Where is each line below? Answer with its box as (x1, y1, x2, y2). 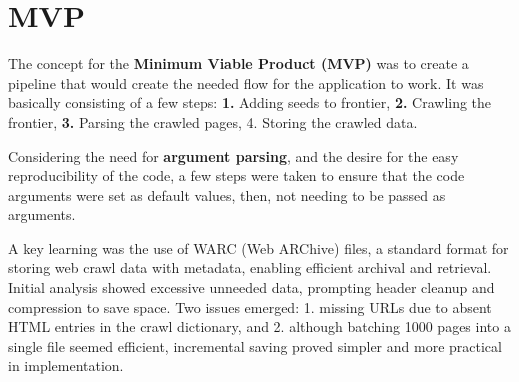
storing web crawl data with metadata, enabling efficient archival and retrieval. (8, 257, 492, 278)
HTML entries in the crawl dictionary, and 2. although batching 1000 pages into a (8, 316, 511, 337)
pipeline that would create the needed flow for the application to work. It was (8, 72, 484, 93)
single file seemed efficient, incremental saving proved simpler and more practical (8, 335, 502, 356)
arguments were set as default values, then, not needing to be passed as (8, 184, 446, 205)
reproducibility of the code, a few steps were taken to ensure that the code (8, 165, 465, 186)
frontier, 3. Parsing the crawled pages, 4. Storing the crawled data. (8, 111, 418, 132)
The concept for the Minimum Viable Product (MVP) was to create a (8, 53, 469, 74)
